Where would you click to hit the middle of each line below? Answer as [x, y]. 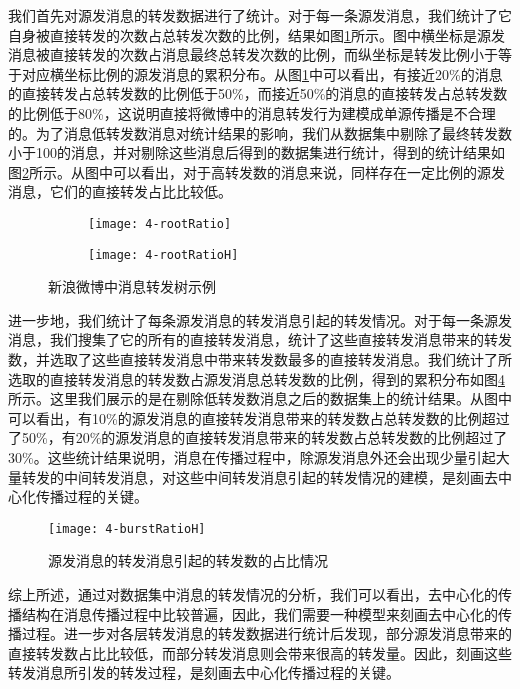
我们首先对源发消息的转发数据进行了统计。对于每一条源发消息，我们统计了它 [260, 15]
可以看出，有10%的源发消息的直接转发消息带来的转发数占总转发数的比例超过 [259, 417]
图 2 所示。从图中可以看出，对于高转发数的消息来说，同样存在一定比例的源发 [256, 171]
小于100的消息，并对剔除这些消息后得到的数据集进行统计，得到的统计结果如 [256, 152]
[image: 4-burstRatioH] [127, 528]
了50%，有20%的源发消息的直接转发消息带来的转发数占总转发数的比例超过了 [258, 437]
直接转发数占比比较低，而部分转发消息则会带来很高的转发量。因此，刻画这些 [260, 652]
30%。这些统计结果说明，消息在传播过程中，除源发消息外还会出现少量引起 [252, 457]
